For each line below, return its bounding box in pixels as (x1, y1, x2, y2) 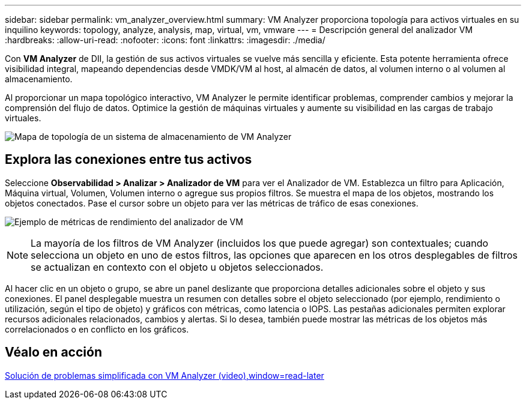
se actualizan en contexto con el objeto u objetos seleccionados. (31, 261, 324, 273)
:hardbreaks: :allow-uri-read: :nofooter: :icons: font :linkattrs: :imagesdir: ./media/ (5, 35, 325, 45)
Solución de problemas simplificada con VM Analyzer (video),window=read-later (5, 370, 324, 381)
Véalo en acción (5, 345, 102, 360)
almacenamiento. (5, 74, 73, 84)
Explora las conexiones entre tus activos (5, 152, 252, 167)
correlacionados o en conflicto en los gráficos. (5, 324, 189, 334)
